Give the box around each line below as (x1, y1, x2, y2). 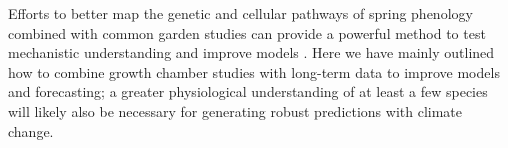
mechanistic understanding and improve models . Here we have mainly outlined (8, 42, 495, 63)
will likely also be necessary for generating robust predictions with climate (8, 100, 463, 121)
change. (8, 120, 54, 141)
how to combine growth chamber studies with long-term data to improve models (8, 61, 500, 82)
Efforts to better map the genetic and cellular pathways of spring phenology (8, 3, 473, 23)
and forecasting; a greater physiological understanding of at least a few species (8, 81, 488, 102)
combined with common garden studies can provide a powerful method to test (8, 22, 486, 43)
